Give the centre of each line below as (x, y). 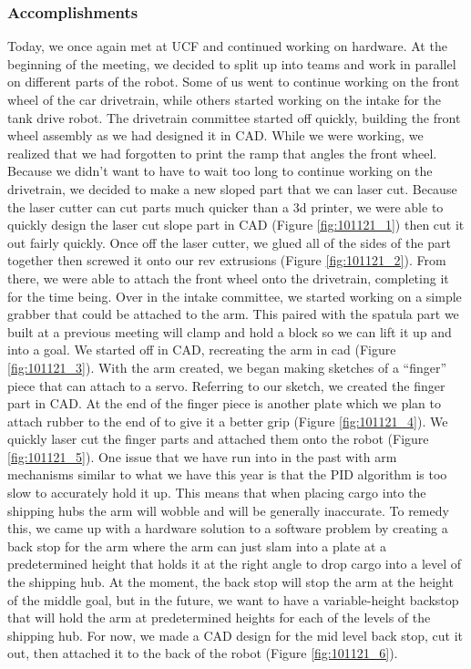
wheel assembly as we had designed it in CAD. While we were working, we (215, 135)
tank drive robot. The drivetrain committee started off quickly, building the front (234, 117)
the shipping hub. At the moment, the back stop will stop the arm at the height (230, 582)
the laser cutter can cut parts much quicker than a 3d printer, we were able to (225, 206)
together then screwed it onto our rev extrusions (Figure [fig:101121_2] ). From (227, 260)
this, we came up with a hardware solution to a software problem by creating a (228, 528)
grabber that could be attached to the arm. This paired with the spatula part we (233, 314)
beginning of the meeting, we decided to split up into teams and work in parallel (232, 63)
